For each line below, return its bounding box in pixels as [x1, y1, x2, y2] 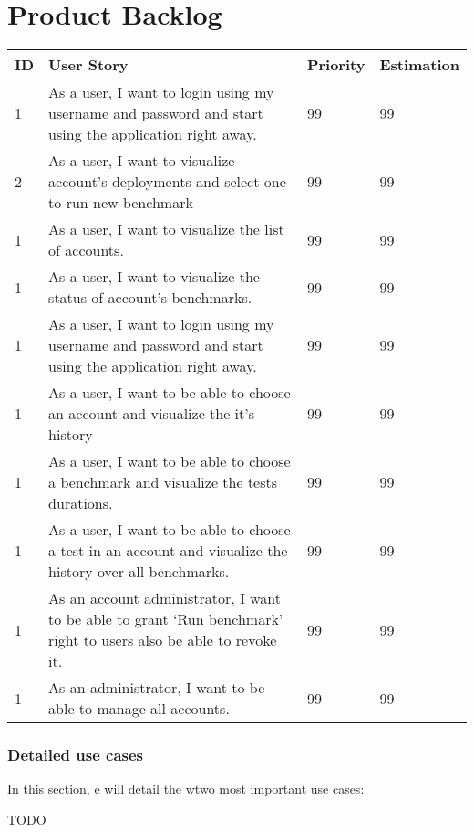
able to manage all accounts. [48, 698, 230, 720]
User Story [48, 54, 129, 76]
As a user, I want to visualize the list [48, 218, 284, 240]
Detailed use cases [7, 743, 144, 766]
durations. [48, 492, 113, 514]
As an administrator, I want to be [48, 677, 265, 699]
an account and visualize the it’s [48, 403, 255, 425]
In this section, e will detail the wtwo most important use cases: [7, 779, 365, 798]
